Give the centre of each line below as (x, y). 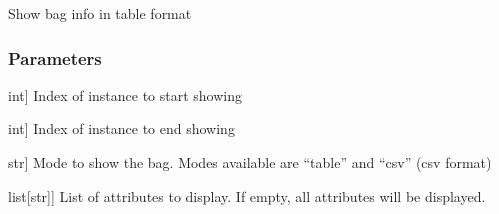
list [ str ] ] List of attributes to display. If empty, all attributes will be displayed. (247, 195)
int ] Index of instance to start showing (125, 94)
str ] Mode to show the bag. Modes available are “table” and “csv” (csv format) (250, 162)
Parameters (55, 57)
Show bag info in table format (100, 13)
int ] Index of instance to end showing (121, 128)
